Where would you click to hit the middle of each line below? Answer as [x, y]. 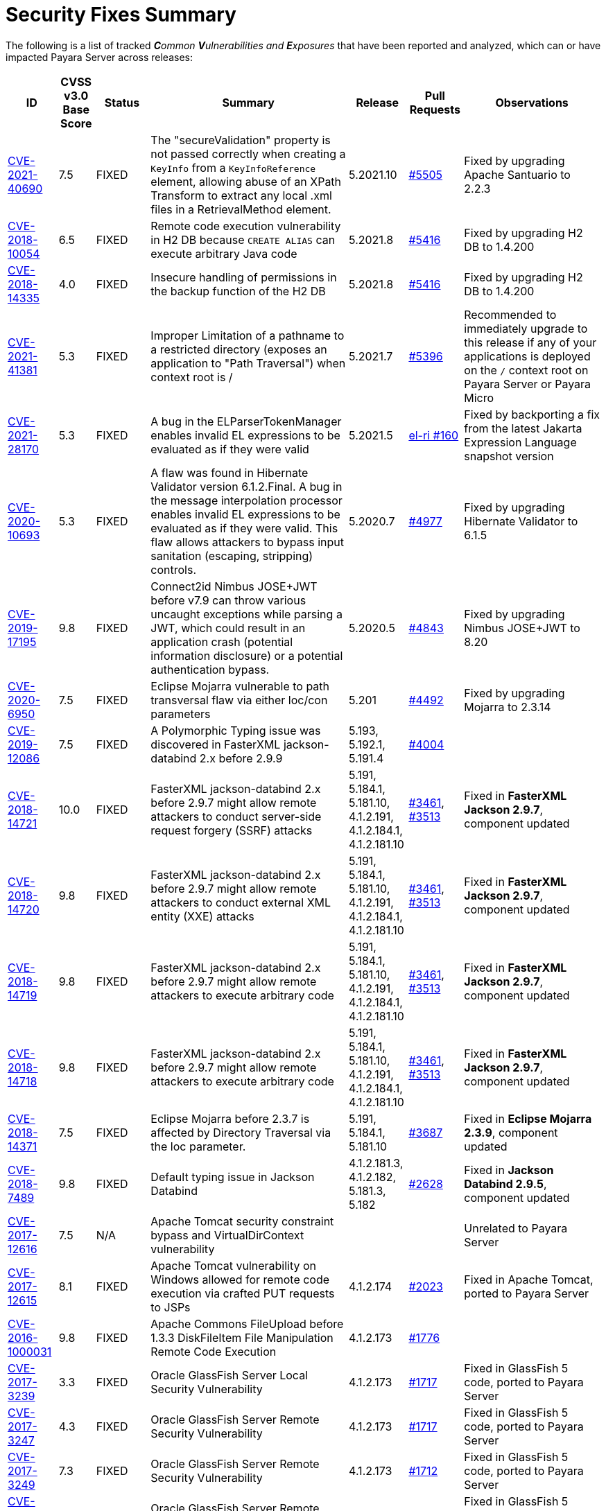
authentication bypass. [210, 669]
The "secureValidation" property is [241, 140]
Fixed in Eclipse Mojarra [528, 1118]
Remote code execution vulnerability [246, 226]
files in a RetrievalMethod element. [241, 209]
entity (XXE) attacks [202, 916]
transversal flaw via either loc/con [239, 700]
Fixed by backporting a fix [532, 414]
